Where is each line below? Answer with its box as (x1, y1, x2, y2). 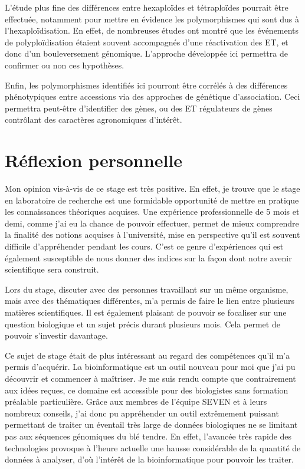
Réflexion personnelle (5, 148, 183, 172)
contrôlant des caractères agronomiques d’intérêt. (5, 113, 182, 126)
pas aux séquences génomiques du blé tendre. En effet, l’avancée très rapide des (5, 429, 292, 442)
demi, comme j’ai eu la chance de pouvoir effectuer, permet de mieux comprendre (5, 217, 299, 229)
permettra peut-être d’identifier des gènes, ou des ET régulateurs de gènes (5, 101, 273, 114)
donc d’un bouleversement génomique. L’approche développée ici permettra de (5, 47, 288, 60)
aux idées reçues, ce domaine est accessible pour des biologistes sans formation (5, 383, 288, 396)
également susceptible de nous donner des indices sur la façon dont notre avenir (5, 251, 292, 264)
